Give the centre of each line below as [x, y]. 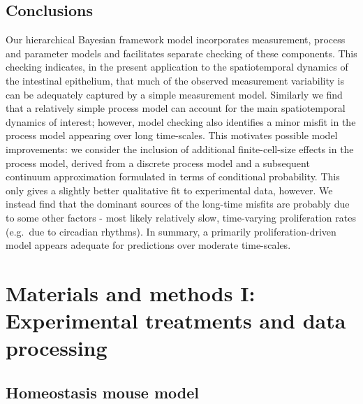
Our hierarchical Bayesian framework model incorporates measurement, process [176, 39]
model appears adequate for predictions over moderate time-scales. [148, 245]
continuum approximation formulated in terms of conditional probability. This [173, 176]
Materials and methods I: [131, 293]
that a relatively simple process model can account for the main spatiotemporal [176, 108]
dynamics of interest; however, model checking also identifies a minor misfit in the [181, 121]
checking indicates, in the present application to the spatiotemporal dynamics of [177, 67]
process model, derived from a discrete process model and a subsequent [158, 163]
